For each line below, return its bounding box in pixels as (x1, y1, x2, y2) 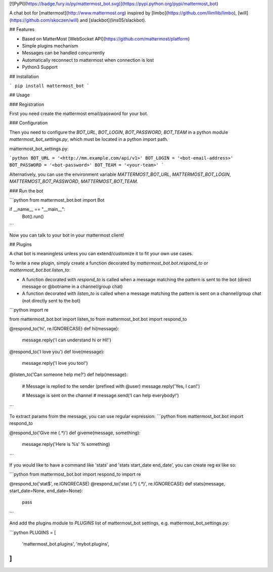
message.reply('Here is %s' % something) (22, 441, 111, 447)
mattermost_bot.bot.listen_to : (9, 267, 71, 273)
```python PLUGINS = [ (9, 529, 56, 536)
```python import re (9, 307, 49, 313)
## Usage (9, 92, 30, 98)
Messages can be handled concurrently (22, 50, 105, 56)
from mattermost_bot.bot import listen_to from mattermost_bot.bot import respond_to (9, 316, 187, 322)
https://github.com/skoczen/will (11, 17, 77, 23)
